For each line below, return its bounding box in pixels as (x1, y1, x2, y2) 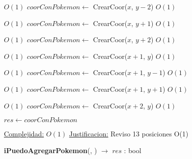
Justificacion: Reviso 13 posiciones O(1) (69, 129, 189, 139)
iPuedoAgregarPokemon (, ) (4, 145, 97, 155)
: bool (124, 145, 141, 155)
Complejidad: (4, 129, 44, 139)
